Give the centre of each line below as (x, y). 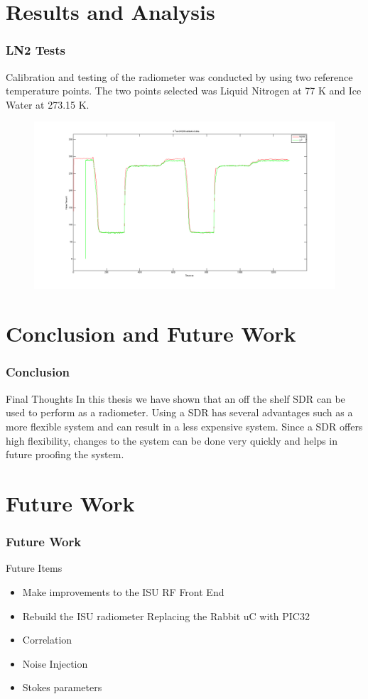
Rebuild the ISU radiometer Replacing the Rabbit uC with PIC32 (166, 616)
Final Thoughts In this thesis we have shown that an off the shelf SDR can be (175, 398)
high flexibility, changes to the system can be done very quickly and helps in (172, 440)
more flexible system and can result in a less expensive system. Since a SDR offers (184, 426)
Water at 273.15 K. (48, 104)
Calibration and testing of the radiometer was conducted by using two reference (179, 76)
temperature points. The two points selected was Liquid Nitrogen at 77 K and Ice (184, 91)
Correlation (47, 640)
